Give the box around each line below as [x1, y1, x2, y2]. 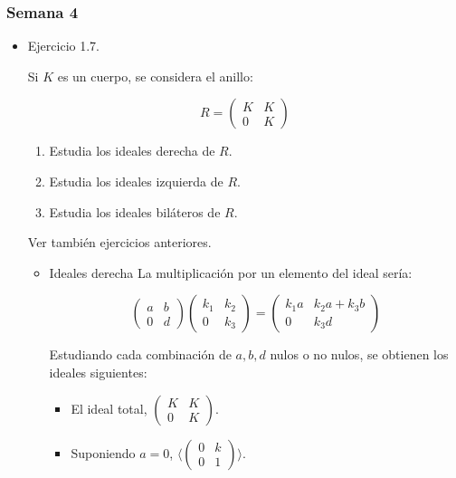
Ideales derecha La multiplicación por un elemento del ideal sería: [49, 263, 413, 282]
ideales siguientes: [49, 362, 147, 381]
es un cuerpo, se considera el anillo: [57, 66, 253, 85]
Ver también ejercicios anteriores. [27, 233, 212, 252]
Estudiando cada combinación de [49, 345, 232, 364]
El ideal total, [71, 398, 147, 417]
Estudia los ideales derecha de [49, 141, 215, 160]
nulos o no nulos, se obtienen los [270, 345, 449, 364]
